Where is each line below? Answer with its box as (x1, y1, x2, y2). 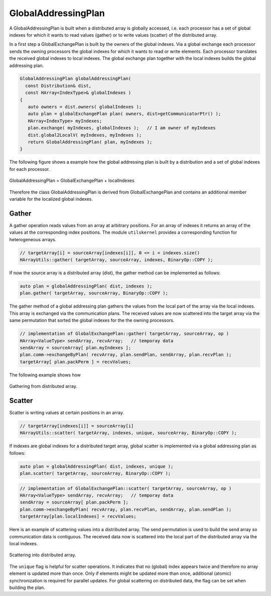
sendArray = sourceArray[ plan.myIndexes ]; (20, 345, 131, 350)
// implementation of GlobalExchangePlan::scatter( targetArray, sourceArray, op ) (20, 485, 232, 491)
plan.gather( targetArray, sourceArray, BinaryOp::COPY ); (20, 290, 168, 296)
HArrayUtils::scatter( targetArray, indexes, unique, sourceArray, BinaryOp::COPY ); (20, 430, 237, 436)
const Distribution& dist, (25, 83, 92, 88)
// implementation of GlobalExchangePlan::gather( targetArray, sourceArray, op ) (20, 331, 229, 337)
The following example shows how (9, 372, 81, 378)
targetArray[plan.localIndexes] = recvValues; (20, 514, 137, 520)
